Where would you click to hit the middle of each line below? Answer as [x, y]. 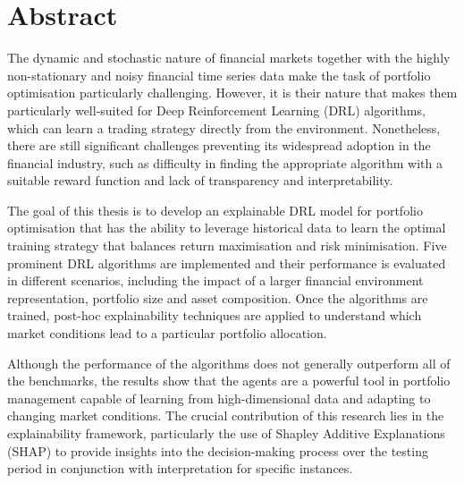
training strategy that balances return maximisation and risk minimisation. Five [227, 246]
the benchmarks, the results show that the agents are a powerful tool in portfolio [229, 381]
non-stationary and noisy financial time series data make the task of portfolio [219, 75]
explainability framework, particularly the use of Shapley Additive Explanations [226, 433]
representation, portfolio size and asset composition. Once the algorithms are [218, 297]
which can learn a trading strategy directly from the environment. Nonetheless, [224, 127]
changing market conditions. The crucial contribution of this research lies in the [226, 415]
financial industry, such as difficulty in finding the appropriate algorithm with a [225, 162]
